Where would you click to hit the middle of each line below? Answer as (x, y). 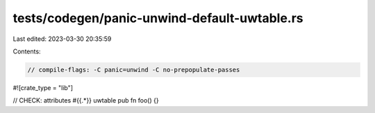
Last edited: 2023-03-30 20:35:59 (62, 39)
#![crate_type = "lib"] (43, 87)
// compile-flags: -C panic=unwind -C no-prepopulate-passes (134, 70)
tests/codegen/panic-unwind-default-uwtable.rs (158, 18)
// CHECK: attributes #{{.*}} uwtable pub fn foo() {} (86, 101)
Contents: (27, 51)
